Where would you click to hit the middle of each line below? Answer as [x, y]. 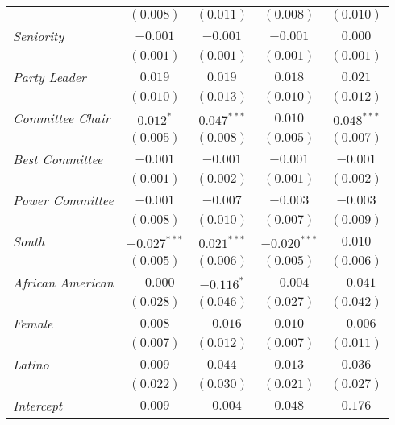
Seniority [39, 36]
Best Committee [58, 159]
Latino [31, 364]
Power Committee [63, 200]
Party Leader [50, 77]
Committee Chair [62, 118]
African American [63, 282]
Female [33, 323]
